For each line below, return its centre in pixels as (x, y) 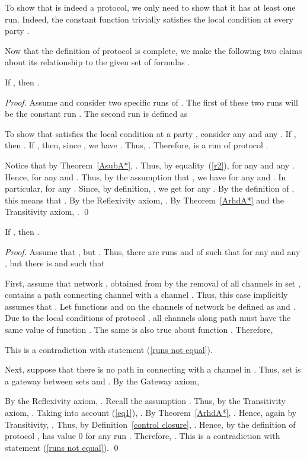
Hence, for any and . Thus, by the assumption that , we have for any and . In (145, 176)
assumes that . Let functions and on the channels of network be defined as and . (150, 306)
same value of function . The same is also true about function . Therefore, (139, 330)
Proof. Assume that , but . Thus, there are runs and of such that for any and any (153, 251)
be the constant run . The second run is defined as (96, 114)
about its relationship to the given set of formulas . (97, 62)
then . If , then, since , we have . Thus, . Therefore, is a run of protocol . (137, 145)
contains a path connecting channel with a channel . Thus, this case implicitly (146, 295)
